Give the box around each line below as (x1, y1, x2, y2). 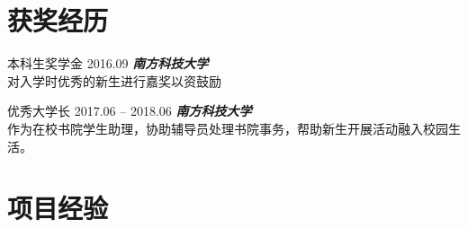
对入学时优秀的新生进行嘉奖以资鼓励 (7, 71, 221, 90)
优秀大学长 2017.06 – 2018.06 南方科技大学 (7, 101, 252, 120)
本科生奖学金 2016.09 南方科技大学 (7, 54, 209, 73)
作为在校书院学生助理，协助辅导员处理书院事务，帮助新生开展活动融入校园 (7, 118, 448, 137)
